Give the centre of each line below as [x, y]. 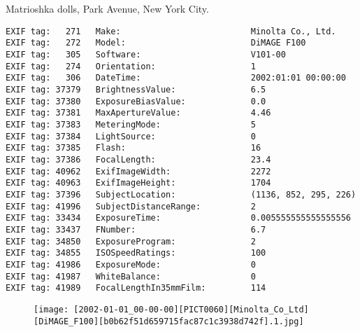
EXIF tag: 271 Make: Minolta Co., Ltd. [171, 31]
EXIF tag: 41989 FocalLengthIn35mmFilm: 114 [136, 288]
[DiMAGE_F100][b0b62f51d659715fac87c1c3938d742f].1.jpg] [169, 321]
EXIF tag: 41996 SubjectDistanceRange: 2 [131, 206]
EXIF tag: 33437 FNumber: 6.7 [136, 229]
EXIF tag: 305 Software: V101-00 [146, 55]
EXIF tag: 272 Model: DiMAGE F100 [156, 43]
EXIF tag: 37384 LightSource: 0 [131, 136]
